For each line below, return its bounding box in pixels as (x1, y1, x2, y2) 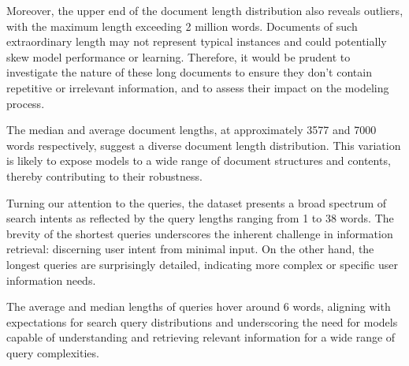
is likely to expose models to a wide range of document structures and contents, (6, 152, 391, 169)
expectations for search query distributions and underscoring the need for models (6, 313, 398, 330)
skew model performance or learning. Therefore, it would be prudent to (6, 48, 351, 65)
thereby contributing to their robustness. (6, 167, 203, 184)
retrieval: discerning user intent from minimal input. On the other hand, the (6, 241, 374, 257)
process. (6, 95, 45, 111)
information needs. (6, 271, 96, 288)
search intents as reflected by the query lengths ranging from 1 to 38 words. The (6, 210, 394, 226)
